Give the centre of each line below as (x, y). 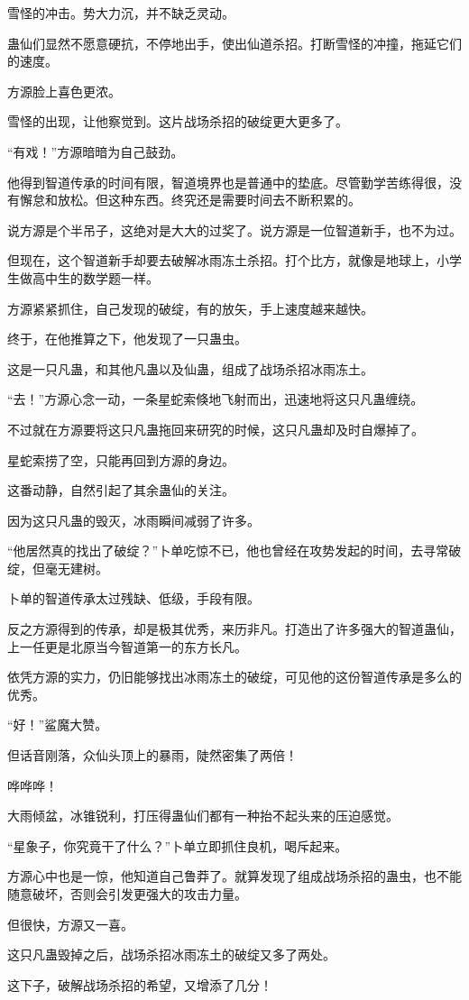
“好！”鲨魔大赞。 (58, 725)
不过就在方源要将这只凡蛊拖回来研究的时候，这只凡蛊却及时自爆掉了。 (216, 429)
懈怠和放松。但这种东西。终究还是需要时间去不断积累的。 (190, 200)
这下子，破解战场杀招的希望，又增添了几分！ (140, 984)
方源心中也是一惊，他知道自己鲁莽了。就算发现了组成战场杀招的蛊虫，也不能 (234, 876)
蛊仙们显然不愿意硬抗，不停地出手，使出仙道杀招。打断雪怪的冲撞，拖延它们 (234, 43)
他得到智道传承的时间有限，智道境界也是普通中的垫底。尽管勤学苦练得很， (228, 182)
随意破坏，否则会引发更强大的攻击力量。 (127, 894)
